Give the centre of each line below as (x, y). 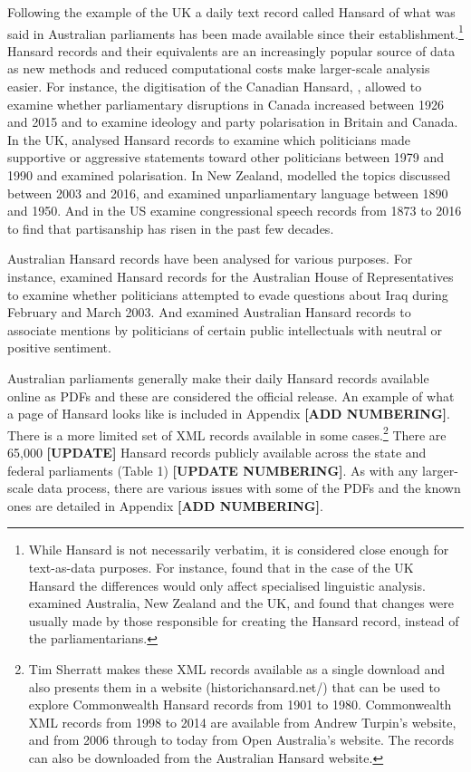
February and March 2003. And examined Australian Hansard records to (209, 312)
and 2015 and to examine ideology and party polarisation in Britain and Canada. (233, 122)
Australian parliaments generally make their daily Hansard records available (218, 377)
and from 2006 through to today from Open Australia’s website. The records (241, 740)
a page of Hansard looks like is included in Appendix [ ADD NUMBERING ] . (229, 414)
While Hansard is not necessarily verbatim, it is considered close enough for (239, 550)
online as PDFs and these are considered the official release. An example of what (231, 396)
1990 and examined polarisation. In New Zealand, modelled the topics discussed (229, 175)
